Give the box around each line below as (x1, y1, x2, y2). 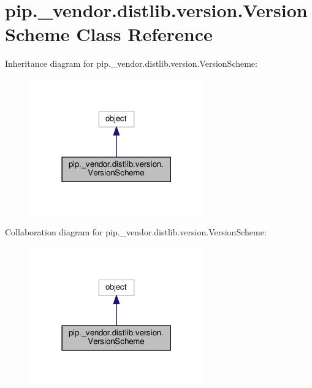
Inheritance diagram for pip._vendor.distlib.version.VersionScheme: (5, 57, 257, 70)
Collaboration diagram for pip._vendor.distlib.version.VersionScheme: (5, 226, 267, 238)
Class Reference (76, 21, 213, 47)
